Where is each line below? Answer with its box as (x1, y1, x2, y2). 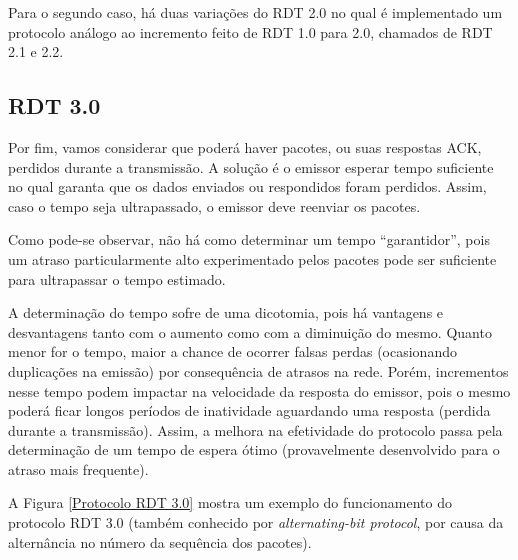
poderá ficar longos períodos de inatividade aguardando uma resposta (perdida (8, 400, 491, 421)
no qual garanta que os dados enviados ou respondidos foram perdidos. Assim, (8, 176, 487, 197)
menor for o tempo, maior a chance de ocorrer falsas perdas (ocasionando (8, 341, 457, 362)
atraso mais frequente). (8, 458, 149, 479)
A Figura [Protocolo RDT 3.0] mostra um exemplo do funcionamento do (8, 492, 452, 513)
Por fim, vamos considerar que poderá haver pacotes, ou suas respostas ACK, (8, 136, 482, 157)
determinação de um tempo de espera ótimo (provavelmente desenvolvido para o (8, 439, 500, 460)
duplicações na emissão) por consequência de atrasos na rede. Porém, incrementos (8, 360, 509, 381)
